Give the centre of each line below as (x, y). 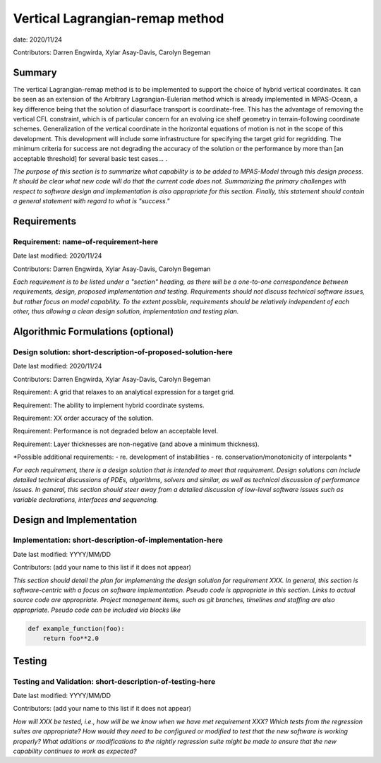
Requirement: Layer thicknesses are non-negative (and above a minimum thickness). (136, 444)
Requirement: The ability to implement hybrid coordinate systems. (109, 405)
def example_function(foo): (76, 629)
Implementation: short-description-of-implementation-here (118, 540)
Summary (35, 72)
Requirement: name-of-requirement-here (86, 241)
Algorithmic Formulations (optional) (93, 332)
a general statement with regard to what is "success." (91, 201)
